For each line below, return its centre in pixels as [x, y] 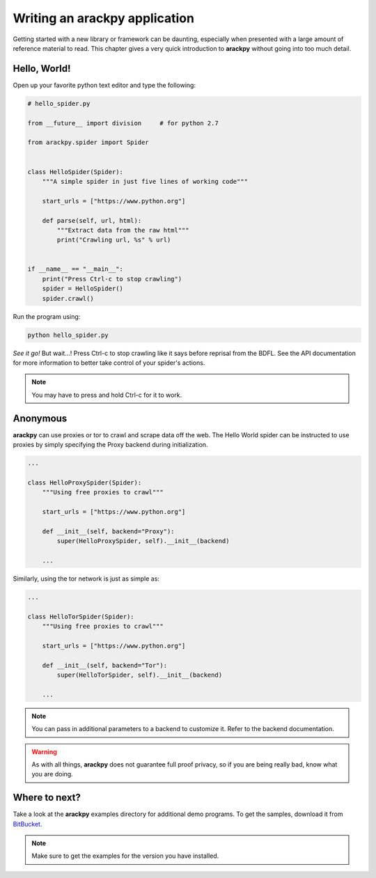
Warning [44, 751]
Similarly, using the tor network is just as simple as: [86, 579]
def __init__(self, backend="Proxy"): [108, 531]
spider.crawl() [68, 298]
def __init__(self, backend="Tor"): [104, 665]
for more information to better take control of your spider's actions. [109, 363]
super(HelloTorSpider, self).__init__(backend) [140, 675]
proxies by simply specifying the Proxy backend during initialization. [110, 445]
